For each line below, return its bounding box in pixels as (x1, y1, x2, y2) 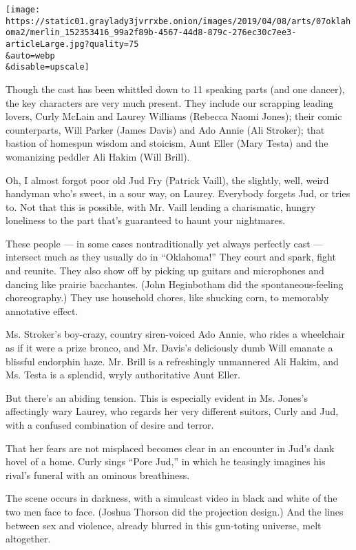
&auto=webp (6, 50, 55, 61)
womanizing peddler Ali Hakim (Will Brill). (6, 149, 190, 163)
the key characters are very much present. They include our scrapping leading (6, 95, 334, 110)
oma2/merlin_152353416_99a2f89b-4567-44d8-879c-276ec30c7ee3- (6, 28, 297, 38)
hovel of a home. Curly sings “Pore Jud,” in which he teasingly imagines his (6, 454, 326, 469)
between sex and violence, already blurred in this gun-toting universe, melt (6, 518, 322, 532)
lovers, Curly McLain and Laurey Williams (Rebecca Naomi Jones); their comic (6, 109, 342, 123)
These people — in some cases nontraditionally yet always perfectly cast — (6, 236, 324, 250)
